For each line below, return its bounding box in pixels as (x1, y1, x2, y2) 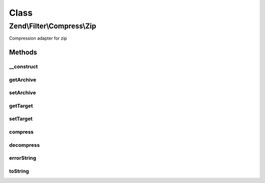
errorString (9, 155, 36, 161)
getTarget (9, 102, 33, 109)
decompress (9, 141, 40, 148)
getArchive (9, 76, 37, 83)
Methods (9, 48, 37, 56)
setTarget (9, 115, 33, 122)
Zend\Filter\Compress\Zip (9, 22, 97, 30)
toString (9, 167, 29, 174)
